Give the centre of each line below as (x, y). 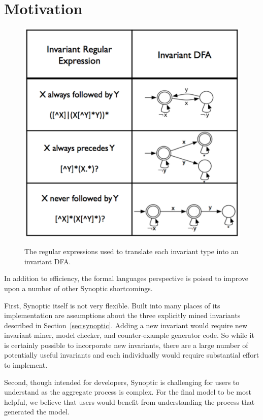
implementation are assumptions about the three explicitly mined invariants (122, 315)
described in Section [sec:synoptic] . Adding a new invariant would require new (126, 325)
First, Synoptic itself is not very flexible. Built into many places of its (112, 305)
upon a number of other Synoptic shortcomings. (78, 288)
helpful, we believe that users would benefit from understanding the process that (129, 401)
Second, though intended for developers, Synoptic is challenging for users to (122, 382)
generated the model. (37, 412)
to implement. (26, 365)
